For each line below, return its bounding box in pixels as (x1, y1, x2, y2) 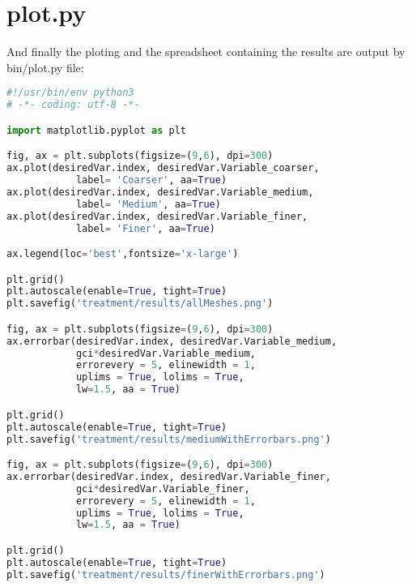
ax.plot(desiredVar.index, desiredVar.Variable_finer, (6, 210, 308, 222)
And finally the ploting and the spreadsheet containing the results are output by (6, 43, 406, 60)
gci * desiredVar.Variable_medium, (75, 347, 256, 359)
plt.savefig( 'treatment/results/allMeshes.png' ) (6, 298, 274, 310)
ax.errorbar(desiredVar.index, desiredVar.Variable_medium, (6, 335, 338, 347)
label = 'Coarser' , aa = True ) (75, 174, 227, 186)
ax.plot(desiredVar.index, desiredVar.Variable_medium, (6, 186, 314, 198)
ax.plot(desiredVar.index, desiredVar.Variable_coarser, (6, 162, 320, 174)
